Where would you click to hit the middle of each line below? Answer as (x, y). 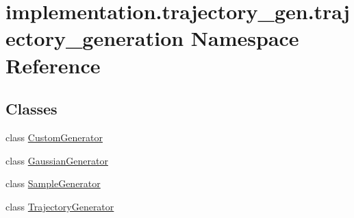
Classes (31, 109)
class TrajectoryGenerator (60, 206)
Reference (53, 65)
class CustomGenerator (54, 137)
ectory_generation (95, 38)
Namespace (245, 38)
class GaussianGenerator (57, 160)
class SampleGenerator (53, 183)
